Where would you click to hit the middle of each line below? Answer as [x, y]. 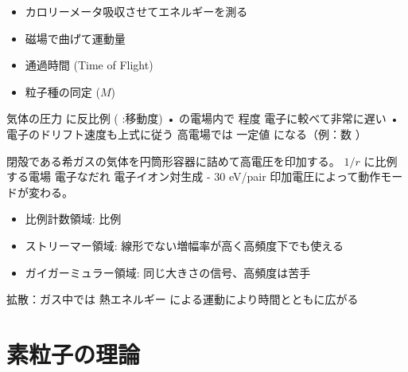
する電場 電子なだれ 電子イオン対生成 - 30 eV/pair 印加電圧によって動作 [194, 176]
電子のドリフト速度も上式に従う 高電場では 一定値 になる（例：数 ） [187, 133]
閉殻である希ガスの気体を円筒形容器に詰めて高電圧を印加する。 [173, 161]
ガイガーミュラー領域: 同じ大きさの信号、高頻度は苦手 [168, 272]
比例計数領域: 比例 [73, 219]
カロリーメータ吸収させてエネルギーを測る [136, 11]
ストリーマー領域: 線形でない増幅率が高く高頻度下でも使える [184, 245]
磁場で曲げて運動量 [75, 38]
